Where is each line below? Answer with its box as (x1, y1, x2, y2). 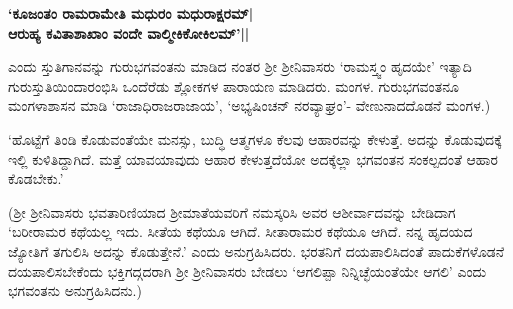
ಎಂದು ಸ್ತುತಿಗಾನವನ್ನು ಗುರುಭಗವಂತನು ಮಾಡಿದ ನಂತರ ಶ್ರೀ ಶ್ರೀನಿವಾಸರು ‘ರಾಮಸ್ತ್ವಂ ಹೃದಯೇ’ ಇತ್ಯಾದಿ (8, 56, 472, 77)
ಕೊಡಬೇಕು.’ (8, 168, 64, 189)
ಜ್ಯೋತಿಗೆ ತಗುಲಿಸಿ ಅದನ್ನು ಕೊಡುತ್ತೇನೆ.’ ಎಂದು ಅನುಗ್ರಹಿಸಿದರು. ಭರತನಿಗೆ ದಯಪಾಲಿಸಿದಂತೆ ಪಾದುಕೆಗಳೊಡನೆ (8, 240, 505, 261)
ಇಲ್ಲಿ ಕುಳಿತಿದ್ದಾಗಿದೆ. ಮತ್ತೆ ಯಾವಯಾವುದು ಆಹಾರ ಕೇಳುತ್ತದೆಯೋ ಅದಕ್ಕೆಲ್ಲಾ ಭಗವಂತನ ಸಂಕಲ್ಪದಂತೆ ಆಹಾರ (8, 148, 498, 169)
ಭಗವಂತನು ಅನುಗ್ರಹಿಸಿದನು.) (8, 280, 142, 301)
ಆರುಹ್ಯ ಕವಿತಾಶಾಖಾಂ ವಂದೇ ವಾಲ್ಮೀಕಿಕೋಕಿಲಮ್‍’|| (8, 22, 250, 43)
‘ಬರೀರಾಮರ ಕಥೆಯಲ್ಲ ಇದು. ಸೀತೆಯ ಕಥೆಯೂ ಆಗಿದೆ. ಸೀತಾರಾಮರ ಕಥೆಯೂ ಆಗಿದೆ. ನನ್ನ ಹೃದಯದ (8, 221, 473, 242)
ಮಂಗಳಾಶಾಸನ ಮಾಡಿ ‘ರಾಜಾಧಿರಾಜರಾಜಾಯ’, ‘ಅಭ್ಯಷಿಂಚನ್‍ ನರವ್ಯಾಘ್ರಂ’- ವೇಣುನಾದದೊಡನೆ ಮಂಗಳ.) (8, 95, 491, 116)
